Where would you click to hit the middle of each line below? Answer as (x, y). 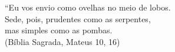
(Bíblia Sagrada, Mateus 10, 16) (62, 41)
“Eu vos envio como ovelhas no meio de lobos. (88, 7)
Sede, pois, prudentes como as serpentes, (78, 18)
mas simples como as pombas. (59, 30)
